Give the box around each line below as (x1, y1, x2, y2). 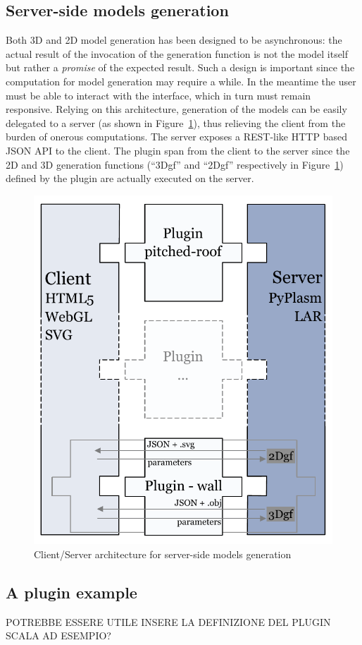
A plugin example (6, 581, 137, 603)
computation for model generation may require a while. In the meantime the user (6, 73, 356, 88)
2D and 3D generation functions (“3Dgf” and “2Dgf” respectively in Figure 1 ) (6, 157, 344, 171)
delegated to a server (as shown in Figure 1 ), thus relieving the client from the (6, 115, 346, 130)
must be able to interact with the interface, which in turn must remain (6, 88, 311, 102)
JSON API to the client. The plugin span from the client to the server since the (6, 143, 350, 157)
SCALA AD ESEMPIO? (6, 628, 111, 643)
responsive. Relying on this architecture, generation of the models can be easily (6, 102, 347, 116)
